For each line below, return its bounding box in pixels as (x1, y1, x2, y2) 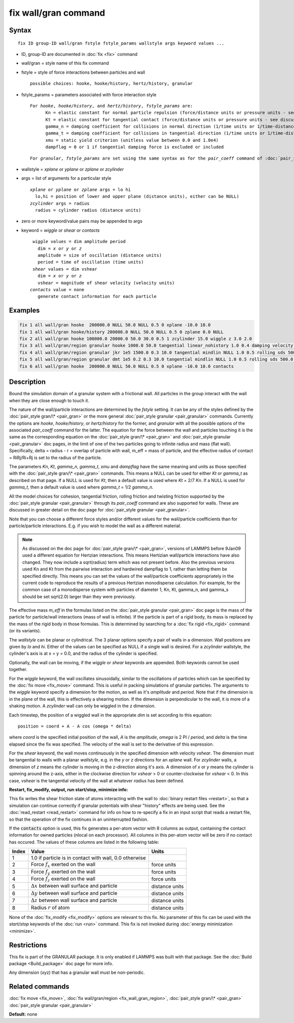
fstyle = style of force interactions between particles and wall (21, 69, 146, 75)
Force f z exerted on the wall (31, 875, 96, 883)
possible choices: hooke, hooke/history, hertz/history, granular (30, 81, 193, 86)
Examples (9, 306, 40, 315)
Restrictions (9, 941, 48, 949)
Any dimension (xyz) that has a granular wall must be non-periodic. (9, 969, 145, 975)
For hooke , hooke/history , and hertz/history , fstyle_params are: (30, 103, 193, 108)
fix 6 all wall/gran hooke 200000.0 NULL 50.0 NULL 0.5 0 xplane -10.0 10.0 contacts (19, 363, 234, 369)
